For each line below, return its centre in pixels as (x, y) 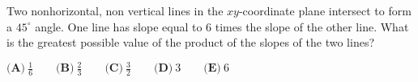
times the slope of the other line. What (312, 26)
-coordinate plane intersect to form (325, 10)
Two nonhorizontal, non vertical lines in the (115, 10)
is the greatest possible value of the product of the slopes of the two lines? (191, 42)
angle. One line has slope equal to (119, 26)
